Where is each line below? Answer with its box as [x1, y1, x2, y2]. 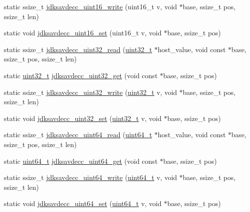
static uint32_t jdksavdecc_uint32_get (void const [4, 70, 158, 80]
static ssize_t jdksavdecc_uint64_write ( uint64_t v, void [4, 172, 177, 182]
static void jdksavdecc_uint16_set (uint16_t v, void [4, 28, 162, 38]
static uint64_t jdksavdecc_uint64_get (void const [4, 155, 158, 166]
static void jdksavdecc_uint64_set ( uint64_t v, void [4, 198, 162, 209]
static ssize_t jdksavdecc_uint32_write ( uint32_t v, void [4, 87, 177, 97]
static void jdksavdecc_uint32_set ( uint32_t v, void [4, 113, 162, 123]
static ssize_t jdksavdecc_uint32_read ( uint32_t [4, 44, 152, 54]
